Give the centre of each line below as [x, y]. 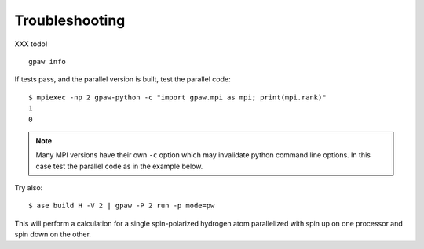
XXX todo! [31, 44]
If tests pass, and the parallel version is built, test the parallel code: [122, 79]
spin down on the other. [53, 234]
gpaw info [47, 61]
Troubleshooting [70, 20]
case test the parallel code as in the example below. [119, 166]
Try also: [29, 188]
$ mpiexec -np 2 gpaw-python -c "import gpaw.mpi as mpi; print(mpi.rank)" [177, 97]
